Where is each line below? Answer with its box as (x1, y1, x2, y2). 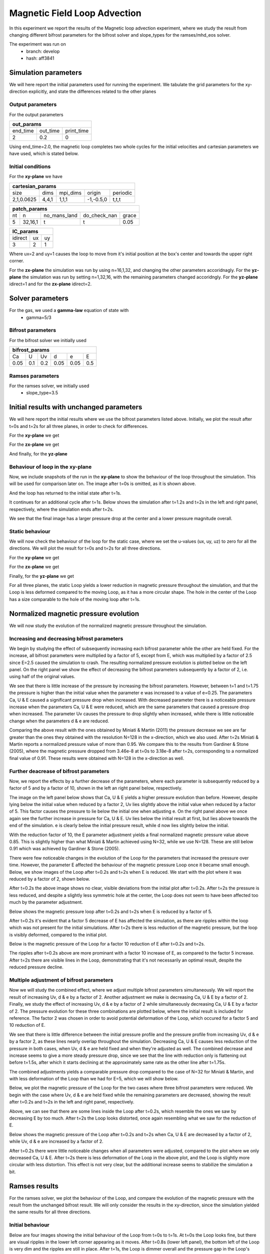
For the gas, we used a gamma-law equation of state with (9, 307, 129, 314)
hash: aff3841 (26, 55, 54, 61)
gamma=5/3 (26, 314, 52, 321)
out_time (39, 127, 60, 134)
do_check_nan (83, 212, 117, 219)
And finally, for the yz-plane (9, 450, 67, 456)
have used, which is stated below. (9, 150, 79, 156)
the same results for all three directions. (9, 1209, 91, 1215)
